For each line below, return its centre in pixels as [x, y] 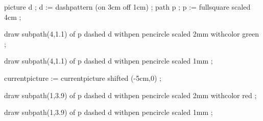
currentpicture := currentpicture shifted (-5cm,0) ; [83, 78]
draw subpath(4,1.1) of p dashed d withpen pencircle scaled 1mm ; [109, 61]
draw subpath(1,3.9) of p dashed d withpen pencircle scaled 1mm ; [109, 112]
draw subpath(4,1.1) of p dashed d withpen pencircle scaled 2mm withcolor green [131, 34]
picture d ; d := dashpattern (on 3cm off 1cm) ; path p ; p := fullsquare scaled [127, 7]
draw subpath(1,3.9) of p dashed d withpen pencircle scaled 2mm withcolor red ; [130, 95]
